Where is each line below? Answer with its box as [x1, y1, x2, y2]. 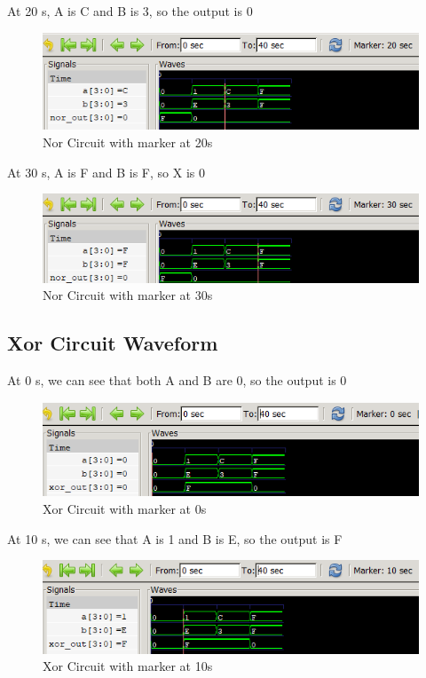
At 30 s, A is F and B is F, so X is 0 [7, 162, 205, 181]
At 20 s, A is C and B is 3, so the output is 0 [7, 2, 253, 20]
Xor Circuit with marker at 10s [43, 657, 213, 675]
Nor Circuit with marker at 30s [43, 286, 213, 304]
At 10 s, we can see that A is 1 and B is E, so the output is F [7, 529, 343, 548]
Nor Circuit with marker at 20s [43, 133, 213, 151]
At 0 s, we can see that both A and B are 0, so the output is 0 [7, 371, 347, 390]
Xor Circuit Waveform [7, 329, 218, 357]
